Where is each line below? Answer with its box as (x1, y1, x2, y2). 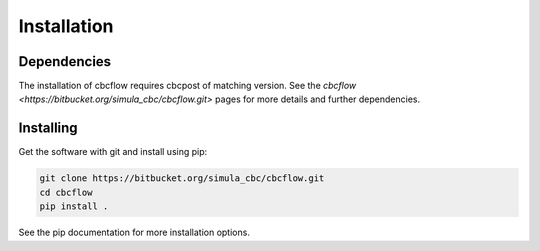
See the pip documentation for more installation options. (18, 226, 250, 239)
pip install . (39, 201, 109, 212)
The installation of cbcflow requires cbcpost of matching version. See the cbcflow (18, 80, 357, 92)
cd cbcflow (39, 186, 93, 198)
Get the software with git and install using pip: (18, 146, 208, 158)
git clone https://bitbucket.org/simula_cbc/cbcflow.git (39, 173, 325, 184)
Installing (18, 120, 79, 137)
